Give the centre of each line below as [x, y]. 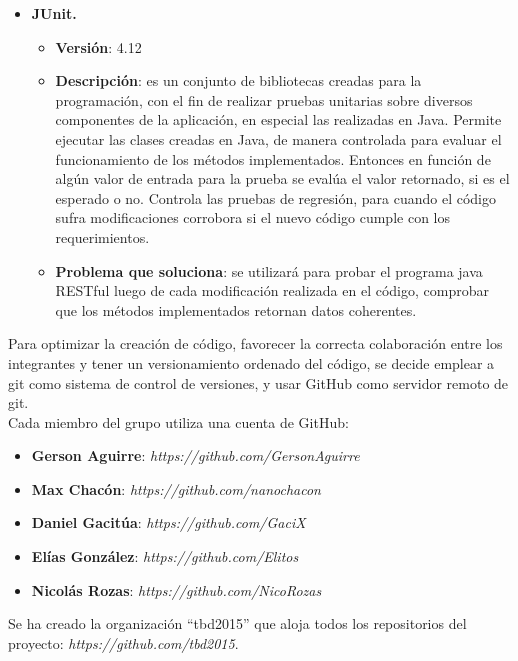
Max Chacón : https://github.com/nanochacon [176, 488]
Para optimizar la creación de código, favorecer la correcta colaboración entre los [255, 343]
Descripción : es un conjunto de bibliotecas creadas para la [238, 80]
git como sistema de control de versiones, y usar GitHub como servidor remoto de [258, 382]
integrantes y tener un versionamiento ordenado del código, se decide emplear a [251, 362]
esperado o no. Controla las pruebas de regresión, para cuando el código [275, 197]
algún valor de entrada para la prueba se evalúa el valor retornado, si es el [282, 178]
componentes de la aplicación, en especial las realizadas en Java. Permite [278, 119]
